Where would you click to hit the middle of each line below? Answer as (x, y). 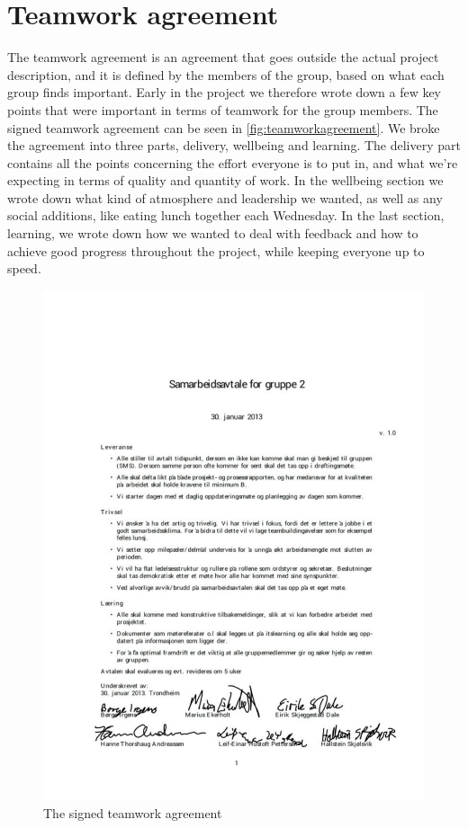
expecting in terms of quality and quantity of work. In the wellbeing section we (225, 180)
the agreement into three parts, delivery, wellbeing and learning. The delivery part (234, 145)
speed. (24, 268)
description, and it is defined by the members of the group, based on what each (226, 74)
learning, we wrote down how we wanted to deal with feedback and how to (213, 233)
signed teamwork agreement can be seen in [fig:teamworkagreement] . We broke (224, 127)
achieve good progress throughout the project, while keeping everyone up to (216, 250)
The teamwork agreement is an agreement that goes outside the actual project (223, 57)
